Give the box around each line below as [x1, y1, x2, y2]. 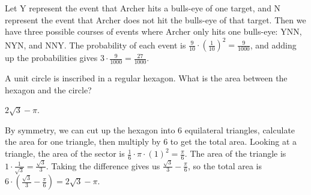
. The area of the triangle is [184, 147, 286, 160]
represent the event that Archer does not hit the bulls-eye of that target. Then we [5, 13, 306, 26]
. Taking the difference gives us [46, 159, 160, 172]
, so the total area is [187, 159, 262, 172]
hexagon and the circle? [5, 83, 92, 96]
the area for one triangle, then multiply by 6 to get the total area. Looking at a [5, 135, 297, 148]
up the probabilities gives [5, 51, 98, 64]
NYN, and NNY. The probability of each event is [5, 38, 186, 51]
